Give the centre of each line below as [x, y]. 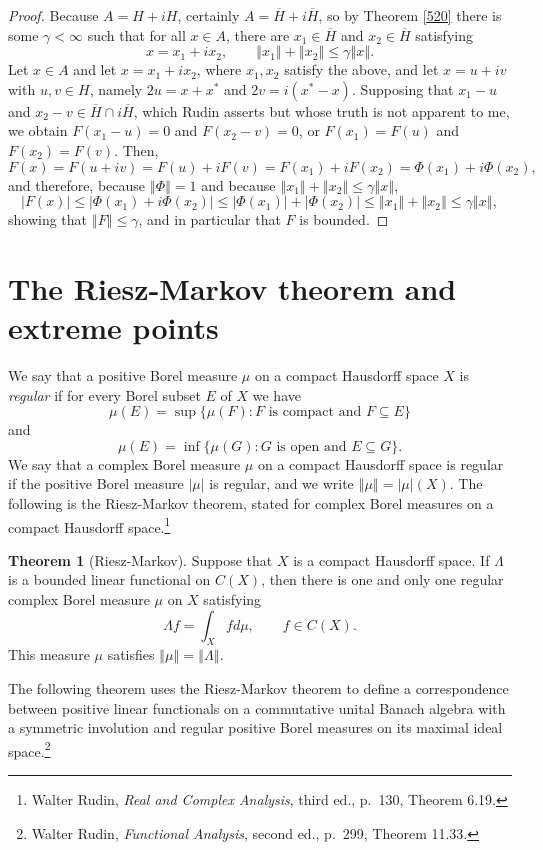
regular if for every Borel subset [104, 394]
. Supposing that [402, 88]
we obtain [38, 130]
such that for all [136, 34]
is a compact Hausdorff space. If [391, 559]
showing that [48, 219]
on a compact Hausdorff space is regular [380, 463]
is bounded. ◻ [344, 219]
